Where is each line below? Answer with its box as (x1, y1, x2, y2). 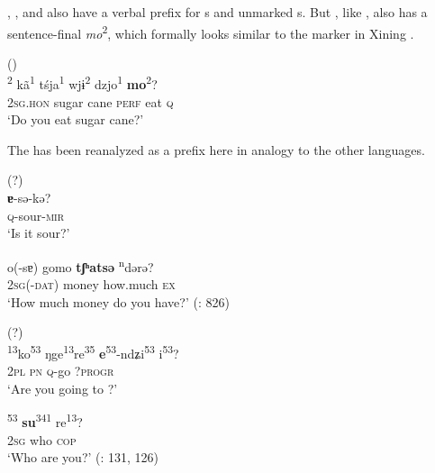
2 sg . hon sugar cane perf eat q (7, 92, 174, 111)
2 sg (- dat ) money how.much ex (7, 275, 176, 294)
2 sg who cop (7, 430, 77, 449)
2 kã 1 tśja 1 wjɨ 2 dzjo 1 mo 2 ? (7, 72, 158, 94)
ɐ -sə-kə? (7, 188, 51, 207)
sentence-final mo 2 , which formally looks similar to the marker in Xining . (7, 21, 414, 42)
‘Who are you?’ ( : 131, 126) (7, 448, 159, 467)
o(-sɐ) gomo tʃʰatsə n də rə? (7, 254, 154, 276)
